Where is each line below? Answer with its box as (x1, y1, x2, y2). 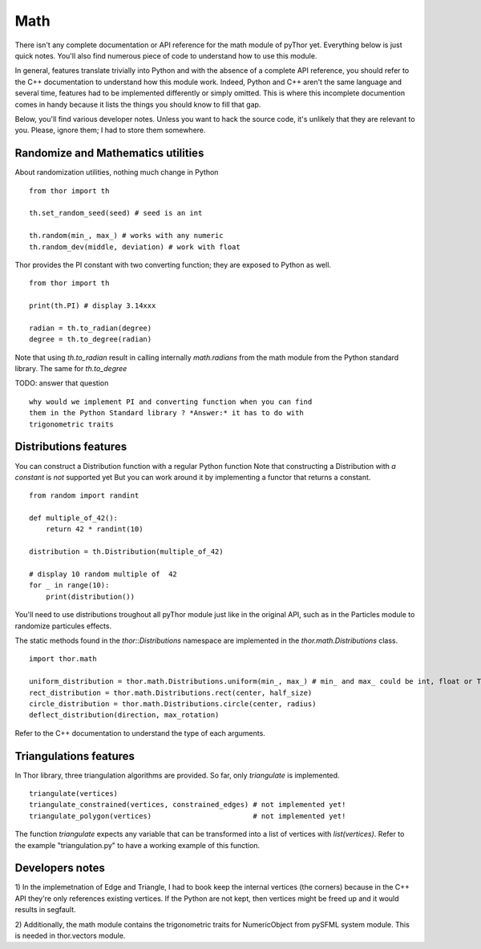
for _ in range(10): (29, 581, 110, 590)
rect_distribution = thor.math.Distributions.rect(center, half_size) (29, 688, 313, 697)
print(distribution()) (45, 592, 135, 601)
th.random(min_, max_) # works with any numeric (29, 231, 224, 240)
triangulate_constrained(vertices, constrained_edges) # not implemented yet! (29, 800, 346, 810)
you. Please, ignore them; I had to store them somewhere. (14, 125, 206, 135)
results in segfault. (14, 905, 76, 915)
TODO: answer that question (14, 378, 109, 388)
